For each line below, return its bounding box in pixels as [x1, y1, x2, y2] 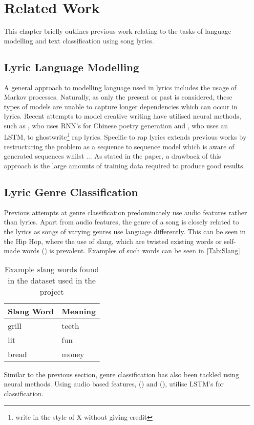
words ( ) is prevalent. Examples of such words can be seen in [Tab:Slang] [22, 245, 240, 256]
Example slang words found [4, 263, 99, 275]
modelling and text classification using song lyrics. [4, 35, 154, 45]
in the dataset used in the [8, 274, 96, 286]
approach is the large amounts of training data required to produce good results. [4, 160, 245, 170]
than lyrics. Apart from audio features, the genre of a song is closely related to [4, 217, 239, 227]
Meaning [62, 305, 96, 317]
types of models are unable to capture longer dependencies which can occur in [4, 101, 237, 111]
